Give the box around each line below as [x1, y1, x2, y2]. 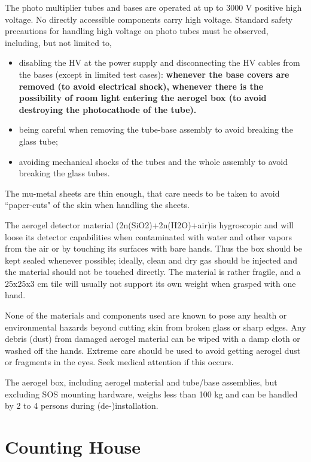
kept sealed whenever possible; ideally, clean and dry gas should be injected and [5, 253, 297, 266]
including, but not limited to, [5, 36, 112, 48]
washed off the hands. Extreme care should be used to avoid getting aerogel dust [5, 344, 301, 356]
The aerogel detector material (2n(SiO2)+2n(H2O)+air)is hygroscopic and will [5, 218, 294, 231]
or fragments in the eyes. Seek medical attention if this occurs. [5, 356, 234, 368]
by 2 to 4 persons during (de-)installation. [5, 399, 158, 412]
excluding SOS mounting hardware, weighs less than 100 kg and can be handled [5, 387, 298, 400]
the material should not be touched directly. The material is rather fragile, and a [5, 265, 301, 278]
